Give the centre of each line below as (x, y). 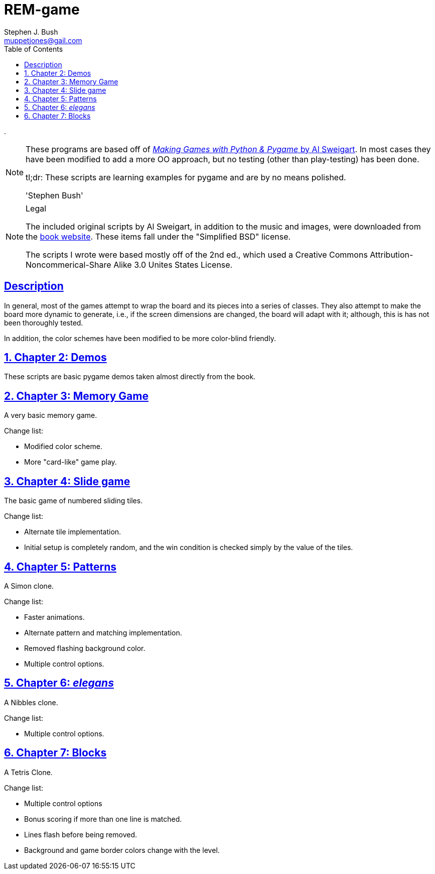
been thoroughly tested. (44, 322)
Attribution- (392, 254)
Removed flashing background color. (85, 648)
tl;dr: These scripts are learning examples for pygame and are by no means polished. (186, 177)
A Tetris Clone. (28, 772)
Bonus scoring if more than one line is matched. (103, 819)
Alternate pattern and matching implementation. (103, 632)
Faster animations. (54, 617)
